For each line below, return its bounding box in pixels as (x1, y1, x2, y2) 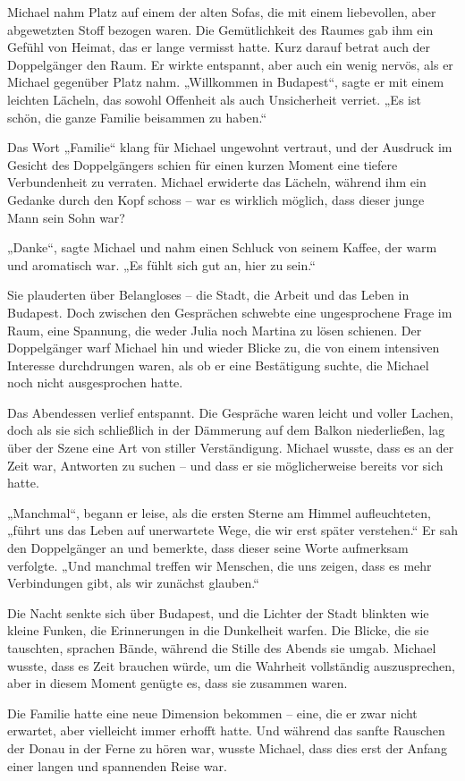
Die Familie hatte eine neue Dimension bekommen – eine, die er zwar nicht (7, 703, 418, 722)
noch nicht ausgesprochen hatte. (7, 373, 183, 392)
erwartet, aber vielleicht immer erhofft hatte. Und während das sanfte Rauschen (7, 721, 445, 740)
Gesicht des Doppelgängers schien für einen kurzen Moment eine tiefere (7, 155, 398, 174)
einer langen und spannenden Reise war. (7, 756, 227, 775)
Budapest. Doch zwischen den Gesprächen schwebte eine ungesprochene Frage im (7, 302, 452, 321)
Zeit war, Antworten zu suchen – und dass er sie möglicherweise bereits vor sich (7, 455, 444, 474)
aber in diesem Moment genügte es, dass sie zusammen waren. (7, 674, 348, 692)
